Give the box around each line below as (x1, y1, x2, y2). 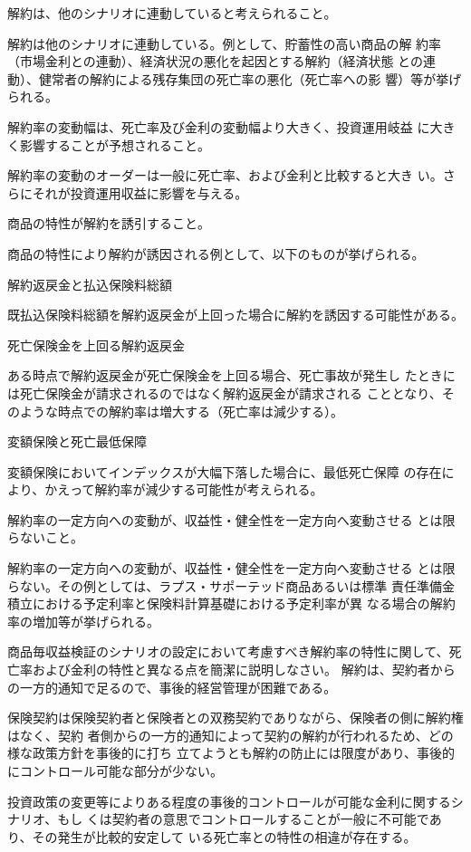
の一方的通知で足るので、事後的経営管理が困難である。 (7, 677, 337, 696)
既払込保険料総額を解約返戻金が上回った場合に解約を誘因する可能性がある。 (7, 305, 464, 324)
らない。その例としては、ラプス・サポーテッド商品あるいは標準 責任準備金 (7, 576, 455, 595)
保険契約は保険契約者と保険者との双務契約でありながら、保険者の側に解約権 (7, 708, 464, 727)
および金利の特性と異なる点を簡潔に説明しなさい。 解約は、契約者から (32, 660, 456, 679)
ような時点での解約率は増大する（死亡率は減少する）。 (19, 401, 343, 420)
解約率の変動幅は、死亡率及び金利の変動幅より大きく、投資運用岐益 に (7, 117, 430, 136)
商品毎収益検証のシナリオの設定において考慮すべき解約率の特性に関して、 (7, 642, 449, 661)
